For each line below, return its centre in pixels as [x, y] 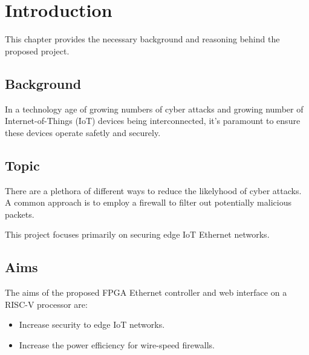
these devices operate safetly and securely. [83, 132]
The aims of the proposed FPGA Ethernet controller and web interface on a [146, 292]
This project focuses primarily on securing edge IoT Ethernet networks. [137, 234]
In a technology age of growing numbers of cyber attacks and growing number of [154, 109]
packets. [20, 214]
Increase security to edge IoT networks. [92, 324]
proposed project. [37, 50]
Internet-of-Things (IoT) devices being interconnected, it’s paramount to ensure [153, 121]
